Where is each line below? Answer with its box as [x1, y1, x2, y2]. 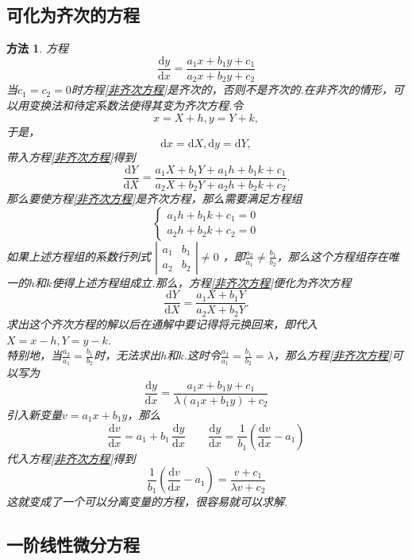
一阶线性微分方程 [6, 532, 140, 557]
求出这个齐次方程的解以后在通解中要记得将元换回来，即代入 [6, 315, 318, 332]
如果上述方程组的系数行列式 [6, 247, 151, 264]
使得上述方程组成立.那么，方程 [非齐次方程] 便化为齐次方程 [52, 274, 352, 290]
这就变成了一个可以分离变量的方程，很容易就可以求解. [6, 493, 288, 510]
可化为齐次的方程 [6, 2, 140, 27]
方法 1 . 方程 [6, 40, 68, 56]
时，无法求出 [94, 347, 161, 364]
